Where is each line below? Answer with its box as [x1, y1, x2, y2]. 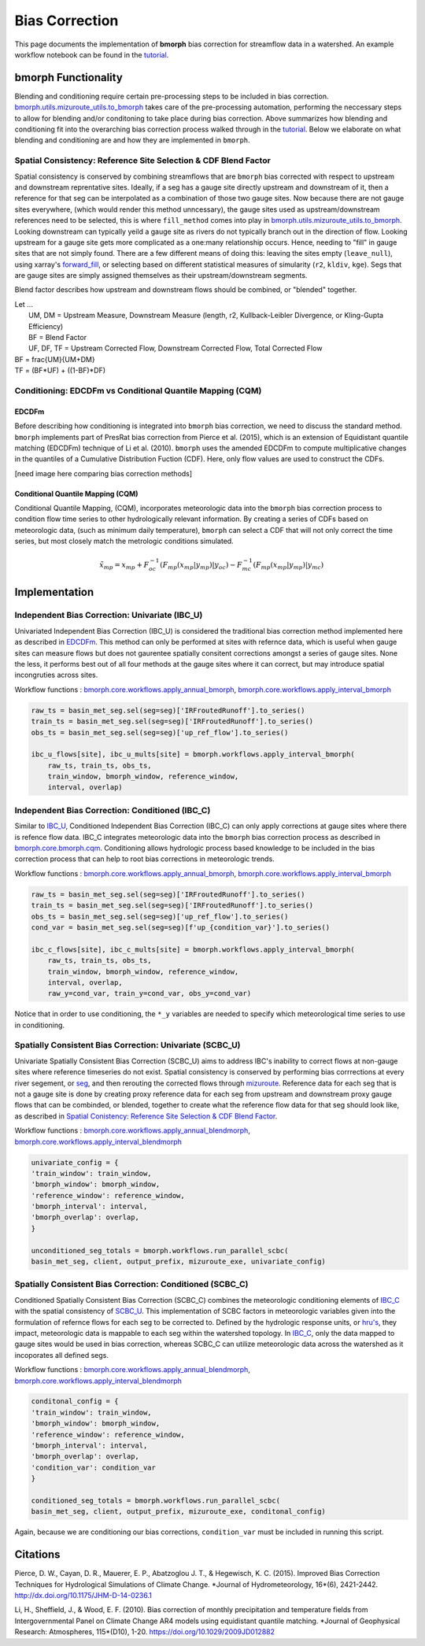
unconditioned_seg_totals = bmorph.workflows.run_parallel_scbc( [31, 1246, 289, 1255]
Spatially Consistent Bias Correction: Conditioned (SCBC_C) [14, 1279, 249, 1290]
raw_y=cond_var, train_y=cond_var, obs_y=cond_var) [47, 989, 252, 998]
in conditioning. [14, 1020, 65, 1030]
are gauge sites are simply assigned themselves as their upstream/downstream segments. [14, 271, 308, 280]
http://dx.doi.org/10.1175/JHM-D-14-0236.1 [14, 1591, 153, 1600]
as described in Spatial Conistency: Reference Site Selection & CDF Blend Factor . [14, 1111, 278, 1121]
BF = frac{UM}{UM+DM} [14, 354, 95, 364]
